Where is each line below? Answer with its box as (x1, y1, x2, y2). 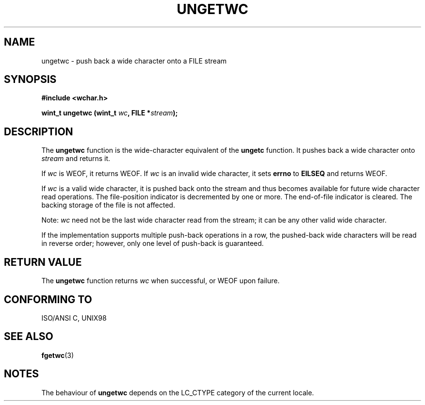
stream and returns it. (41, 154, 111, 163)
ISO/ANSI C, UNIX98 (41, 313, 107, 322)
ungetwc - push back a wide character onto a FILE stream (41, 56, 227, 65)
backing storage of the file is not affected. (41, 201, 175, 210)
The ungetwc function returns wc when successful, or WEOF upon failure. (41, 276, 280, 285)
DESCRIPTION (4, 125, 73, 138)
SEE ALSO (4, 330, 53, 343)
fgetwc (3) (41, 351, 74, 359)
